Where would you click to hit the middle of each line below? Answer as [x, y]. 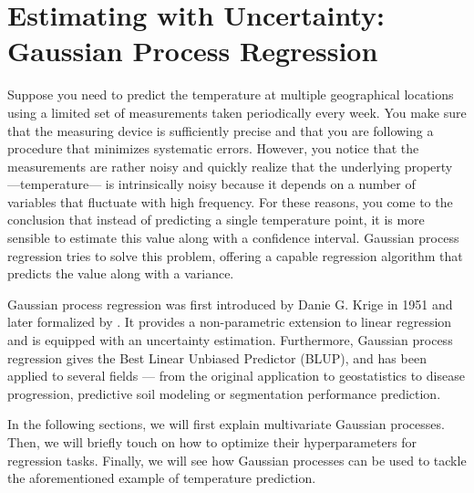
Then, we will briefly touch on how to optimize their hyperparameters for [212, 442]
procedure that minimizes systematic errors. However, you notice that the [213, 148]
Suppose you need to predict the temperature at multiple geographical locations [231, 94]
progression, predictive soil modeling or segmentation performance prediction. [224, 393]
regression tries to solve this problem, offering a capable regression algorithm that [235, 255]
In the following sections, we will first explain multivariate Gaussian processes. [226, 424]
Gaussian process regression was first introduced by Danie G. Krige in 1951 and [230, 304]
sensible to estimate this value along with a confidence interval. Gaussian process [233, 238]
